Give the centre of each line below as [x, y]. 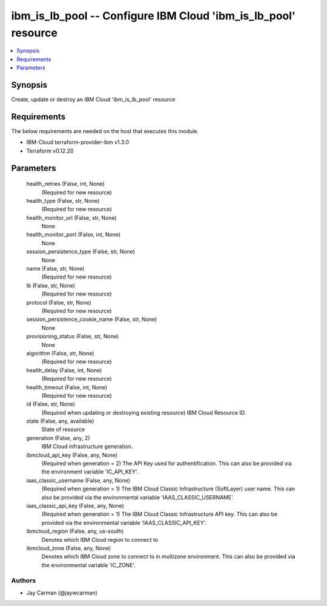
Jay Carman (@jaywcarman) [62, 593]
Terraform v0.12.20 [50, 151]
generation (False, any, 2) [58, 438]
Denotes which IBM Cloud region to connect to [100, 539]
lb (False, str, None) [51, 285]
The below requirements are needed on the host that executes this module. [105, 131]
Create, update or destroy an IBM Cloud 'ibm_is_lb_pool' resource [93, 99]
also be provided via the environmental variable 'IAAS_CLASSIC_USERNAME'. [138, 497]
